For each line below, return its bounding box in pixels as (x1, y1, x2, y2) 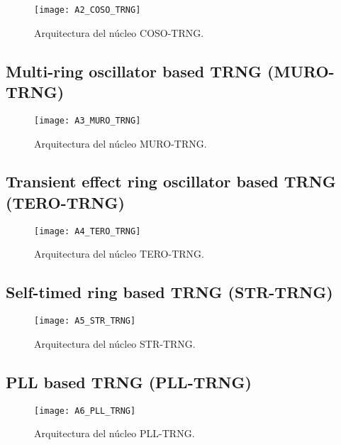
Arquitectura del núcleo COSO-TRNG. (34, 25, 204, 40)
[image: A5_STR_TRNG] (34, 316, 136, 326)
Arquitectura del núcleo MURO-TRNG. (34, 136, 207, 150)
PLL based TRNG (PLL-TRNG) (6, 370, 252, 392)
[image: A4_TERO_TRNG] (34, 226, 141, 236)
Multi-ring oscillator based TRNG (6, 60, 262, 82)
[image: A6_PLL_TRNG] (34, 405, 136, 416)
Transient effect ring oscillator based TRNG (6, 170, 336, 192)
